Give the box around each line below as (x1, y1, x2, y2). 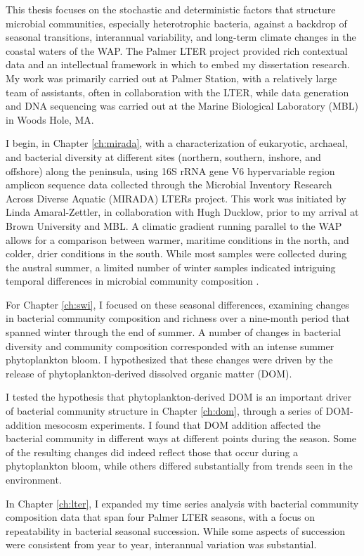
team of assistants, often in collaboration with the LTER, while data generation (6, 84, 349, 99)
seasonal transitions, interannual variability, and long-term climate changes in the (6, 30, 356, 44)
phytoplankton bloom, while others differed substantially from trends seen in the (6, 458, 353, 473)
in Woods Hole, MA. (6, 112, 94, 127)
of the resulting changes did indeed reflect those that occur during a (6, 444, 299, 459)
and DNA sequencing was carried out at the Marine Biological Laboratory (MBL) (6, 98, 358, 113)
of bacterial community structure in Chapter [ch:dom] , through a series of (6, 403, 323, 418)
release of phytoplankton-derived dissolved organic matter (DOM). (6, 366, 292, 380)
